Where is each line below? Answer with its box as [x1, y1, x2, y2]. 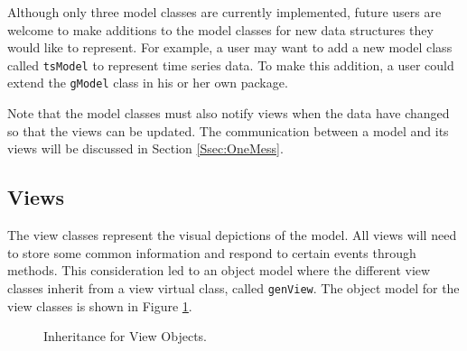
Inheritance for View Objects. [43, 327, 207, 346]
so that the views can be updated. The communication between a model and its [7, 121, 449, 140]
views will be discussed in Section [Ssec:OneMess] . [7, 139, 284, 158]
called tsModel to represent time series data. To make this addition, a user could [7, 55, 454, 74]
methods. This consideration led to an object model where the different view [7, 261, 431, 280]
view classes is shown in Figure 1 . [7, 296, 192, 315]
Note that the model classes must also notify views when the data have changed [7, 104, 450, 123]
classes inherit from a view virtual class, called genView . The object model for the [7, 278, 460, 297]
